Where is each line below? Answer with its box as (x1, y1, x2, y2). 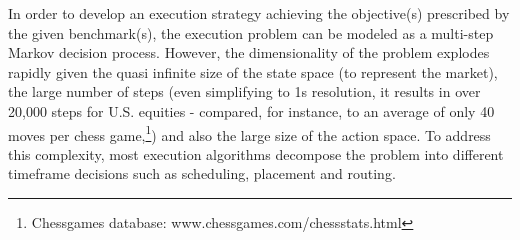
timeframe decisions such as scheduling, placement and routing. (8, 163, 396, 184)
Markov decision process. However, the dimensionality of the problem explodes (8, 42, 490, 63)
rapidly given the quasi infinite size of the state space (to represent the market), (8, 61, 498, 82)
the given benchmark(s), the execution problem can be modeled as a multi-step (8, 22, 494, 43)
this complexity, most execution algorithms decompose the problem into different (8, 143, 504, 164)
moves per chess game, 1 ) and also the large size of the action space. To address (8, 121, 491, 145)
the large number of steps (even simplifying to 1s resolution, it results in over (8, 81, 481, 102)
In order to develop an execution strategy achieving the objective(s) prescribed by (8, 3, 510, 23)
